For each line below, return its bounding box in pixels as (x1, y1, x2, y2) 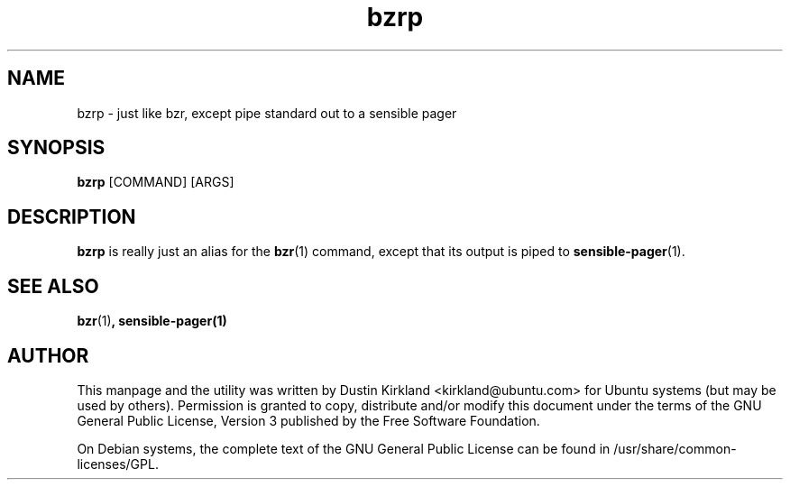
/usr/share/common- (613, 440, 737, 456)
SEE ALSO (7, 274, 99, 298)
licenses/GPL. (77, 455, 159, 472)
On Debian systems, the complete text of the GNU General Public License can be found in (77, 440, 611, 456)
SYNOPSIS (7, 136, 106, 160)
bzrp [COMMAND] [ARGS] (77, 174, 234, 190)
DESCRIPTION (7, 205, 136, 228)
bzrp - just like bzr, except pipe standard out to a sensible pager (77, 105, 457, 121)
